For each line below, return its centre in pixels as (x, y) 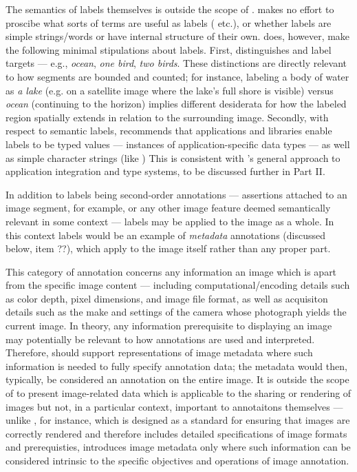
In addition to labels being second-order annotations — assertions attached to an (176, 194)
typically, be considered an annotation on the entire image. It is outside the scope (177, 379)
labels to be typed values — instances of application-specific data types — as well (178, 144)
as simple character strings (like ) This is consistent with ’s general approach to (173, 157)
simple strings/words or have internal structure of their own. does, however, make (178, 36)
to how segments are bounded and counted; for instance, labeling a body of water (177, 76)
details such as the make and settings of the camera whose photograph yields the (176, 312)
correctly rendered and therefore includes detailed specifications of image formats (176, 433)
